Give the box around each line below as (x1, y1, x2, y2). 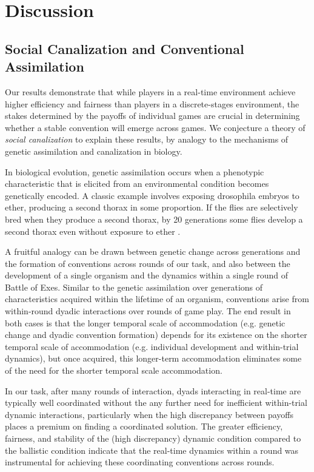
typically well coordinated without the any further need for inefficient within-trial (5, 396, 307, 409)
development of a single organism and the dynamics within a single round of (5, 269, 289, 282)
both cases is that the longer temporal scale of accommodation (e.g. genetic (5, 316, 286, 329)
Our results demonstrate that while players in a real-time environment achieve (5, 85, 296, 98)
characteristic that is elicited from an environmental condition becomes (5, 177, 269, 190)
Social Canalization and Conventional (5, 39, 244, 58)
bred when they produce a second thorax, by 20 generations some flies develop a (5, 212, 303, 225)
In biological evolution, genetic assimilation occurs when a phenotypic (5, 165, 264, 178)
